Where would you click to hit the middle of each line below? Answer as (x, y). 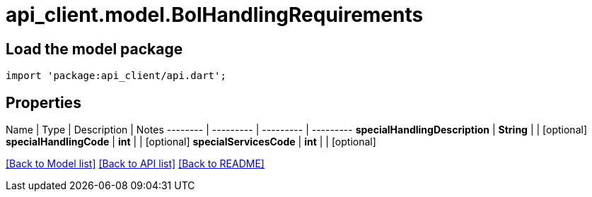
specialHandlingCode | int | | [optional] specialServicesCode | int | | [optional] (191, 142)
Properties (43, 102)
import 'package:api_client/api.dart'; (116, 76)
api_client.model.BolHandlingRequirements (215, 15)
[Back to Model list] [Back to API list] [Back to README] (135, 164)
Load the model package (94, 49)
